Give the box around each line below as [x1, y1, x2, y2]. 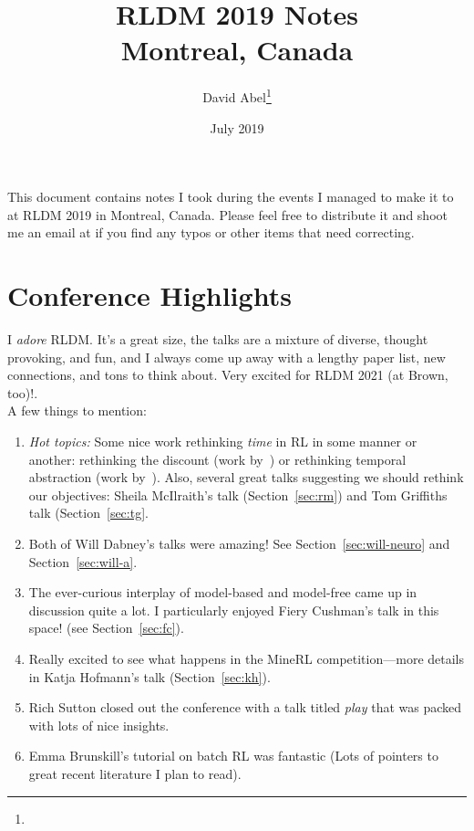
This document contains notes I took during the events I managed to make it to [7, 187, 454, 206]
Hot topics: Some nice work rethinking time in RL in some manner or [28, 432, 417, 451]
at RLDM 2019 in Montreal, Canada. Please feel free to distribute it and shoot [7, 205, 448, 224]
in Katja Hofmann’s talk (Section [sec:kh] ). [28, 667, 271, 686]
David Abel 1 [202, 85, 272, 106]
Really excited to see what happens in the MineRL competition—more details [28, 648, 465, 668]
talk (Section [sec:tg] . [28, 503, 149, 522]
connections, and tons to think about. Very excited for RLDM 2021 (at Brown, [7, 365, 448, 384]
